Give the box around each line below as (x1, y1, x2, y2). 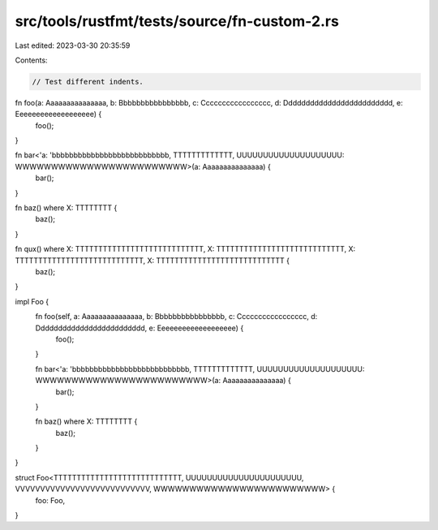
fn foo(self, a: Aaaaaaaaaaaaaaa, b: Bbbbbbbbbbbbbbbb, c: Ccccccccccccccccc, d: (35, 312, 318, 321)
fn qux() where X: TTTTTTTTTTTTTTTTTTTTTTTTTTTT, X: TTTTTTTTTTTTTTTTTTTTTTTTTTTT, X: (15, 244, 356, 254)
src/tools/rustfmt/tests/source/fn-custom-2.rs (15, 12, 340, 30)
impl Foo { (15, 296, 49, 306)
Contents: (15, 55, 48, 65)
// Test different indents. (32, 77, 144, 86)
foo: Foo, (35, 495, 66, 505)
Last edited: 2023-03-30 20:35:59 (15, 41, 131, 50)
